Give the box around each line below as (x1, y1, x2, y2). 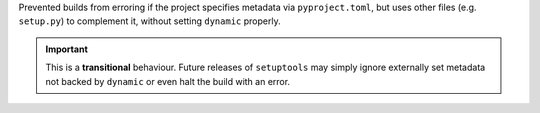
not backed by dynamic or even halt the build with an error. (45, 75, 290, 87)
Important (45, 43, 89, 55)
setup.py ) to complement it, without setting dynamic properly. (18, 15, 281, 27)
